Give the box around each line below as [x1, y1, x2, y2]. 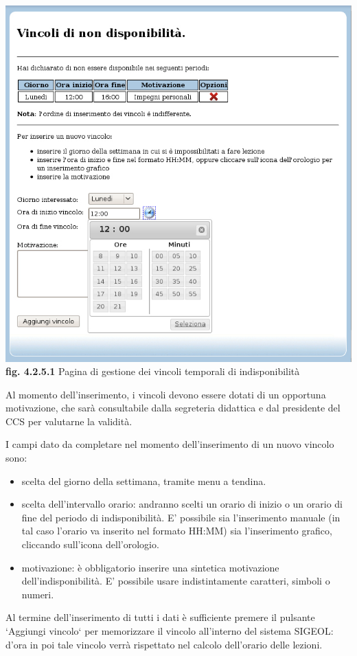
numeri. [21, 587, 54, 601]
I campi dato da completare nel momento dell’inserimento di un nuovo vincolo [5, 437, 334, 451]
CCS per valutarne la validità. [5, 414, 133, 428]
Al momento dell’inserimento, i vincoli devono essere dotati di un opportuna [5, 387, 326, 401]
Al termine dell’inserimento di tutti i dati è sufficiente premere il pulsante [5, 610, 315, 624]
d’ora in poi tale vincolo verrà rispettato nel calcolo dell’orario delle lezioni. [5, 637, 323, 651]
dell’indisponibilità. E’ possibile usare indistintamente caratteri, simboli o [21, 574, 330, 588]
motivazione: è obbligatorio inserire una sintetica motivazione [21, 560, 279, 574]
